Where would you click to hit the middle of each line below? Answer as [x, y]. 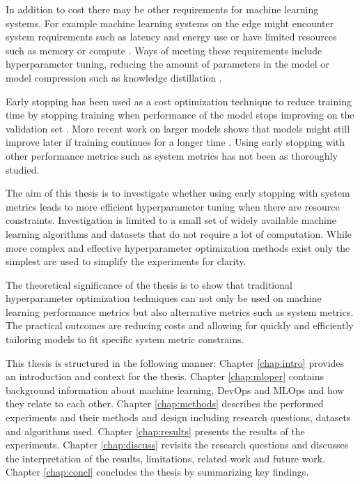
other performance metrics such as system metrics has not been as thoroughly [172, 155]
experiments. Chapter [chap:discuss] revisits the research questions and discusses [177, 445]
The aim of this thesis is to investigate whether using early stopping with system [178, 193]
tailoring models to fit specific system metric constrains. [125, 339]
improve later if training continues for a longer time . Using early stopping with [175, 142]
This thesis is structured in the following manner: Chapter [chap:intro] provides [175, 362]
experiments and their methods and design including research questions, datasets [178, 417]
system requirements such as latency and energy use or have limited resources [171, 37]
